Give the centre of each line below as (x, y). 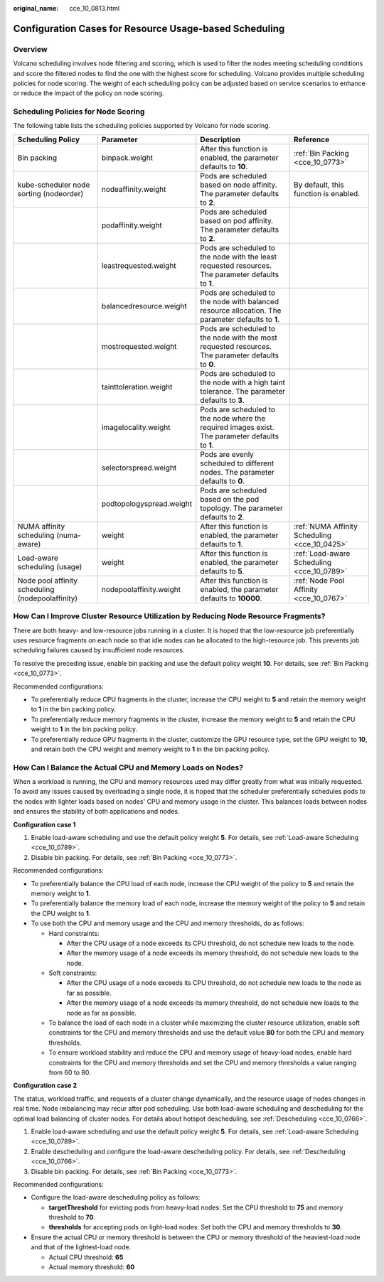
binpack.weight (127, 158)
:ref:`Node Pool (319, 581)
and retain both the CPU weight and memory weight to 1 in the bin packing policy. (150, 749)
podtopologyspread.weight (146, 503)
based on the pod (230, 499)
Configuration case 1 (44, 824)
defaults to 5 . (222, 571)
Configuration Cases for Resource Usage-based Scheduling (149, 28)
